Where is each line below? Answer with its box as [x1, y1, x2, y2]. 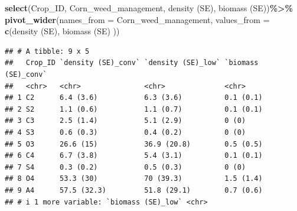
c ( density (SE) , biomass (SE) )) [5, 25, 120, 37]
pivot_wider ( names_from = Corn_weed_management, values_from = [5, 13, 270, 25]
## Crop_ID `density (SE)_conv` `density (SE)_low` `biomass [5, 59, 259, 67]
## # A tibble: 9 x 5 [5, 47, 90, 56]
